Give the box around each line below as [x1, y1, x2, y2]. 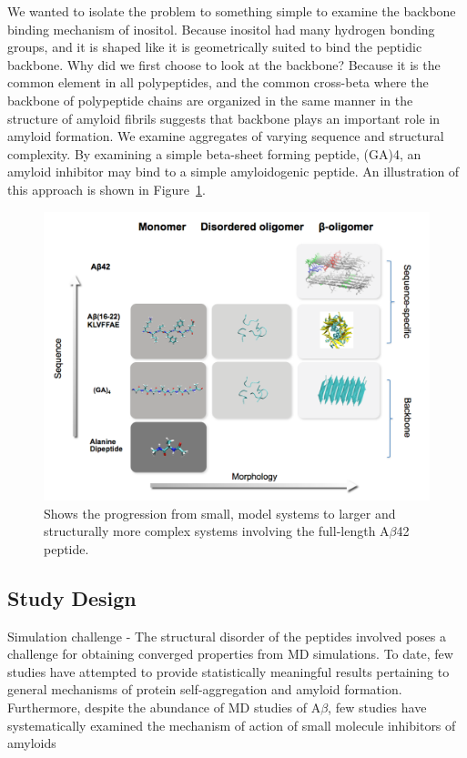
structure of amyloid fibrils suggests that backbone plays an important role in [7, 108, 441, 127]
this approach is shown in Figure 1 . [7, 179, 206, 198]
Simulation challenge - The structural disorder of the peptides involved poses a [7, 626, 446, 645]
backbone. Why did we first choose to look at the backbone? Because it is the [7, 55, 441, 74]
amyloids [7, 733, 56, 753]
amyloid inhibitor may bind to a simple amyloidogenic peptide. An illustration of [7, 162, 460, 181]
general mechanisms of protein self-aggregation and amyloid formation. [7, 680, 402, 699]
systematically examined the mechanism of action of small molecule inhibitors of [7, 715, 456, 734]
